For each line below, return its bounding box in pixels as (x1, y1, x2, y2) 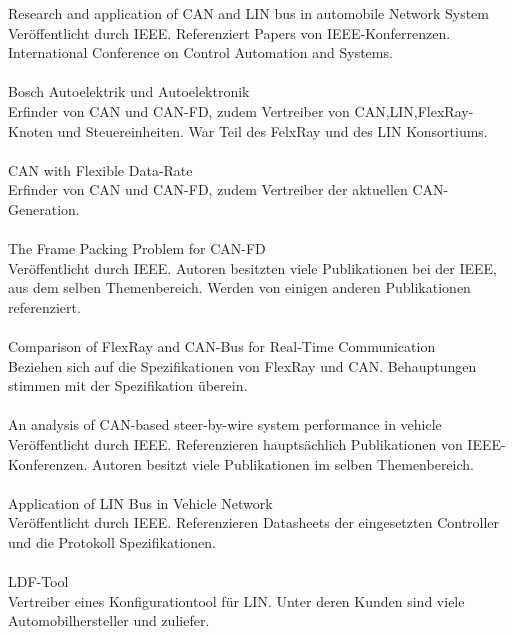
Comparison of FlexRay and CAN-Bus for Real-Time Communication (8, 336, 436, 357)
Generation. (8, 198, 80, 219)
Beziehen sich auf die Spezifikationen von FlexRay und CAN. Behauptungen (8, 355, 477, 376)
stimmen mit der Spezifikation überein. (8, 375, 248, 396)
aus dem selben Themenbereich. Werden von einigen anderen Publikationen (8, 277, 471, 298)
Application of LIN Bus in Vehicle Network (8, 492, 273, 513)
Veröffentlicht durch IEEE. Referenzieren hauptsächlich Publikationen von (8, 434, 463, 455)
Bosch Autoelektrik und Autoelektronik (8, 81, 250, 102)
